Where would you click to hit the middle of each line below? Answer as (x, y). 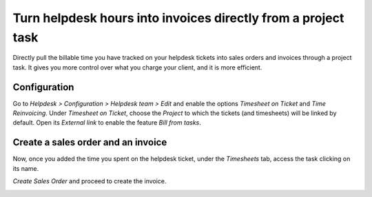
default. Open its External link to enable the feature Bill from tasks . (107, 123)
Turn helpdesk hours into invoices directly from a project (178, 18)
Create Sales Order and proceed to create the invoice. (90, 181)
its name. (26, 168)
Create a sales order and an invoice (90, 142)
